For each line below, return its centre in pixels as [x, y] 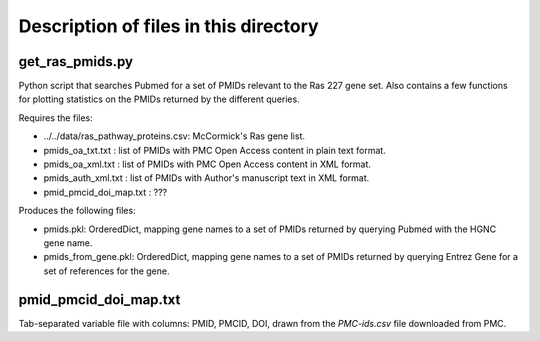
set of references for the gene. [106, 271]
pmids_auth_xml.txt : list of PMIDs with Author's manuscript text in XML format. [206, 178]
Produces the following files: [77, 211]
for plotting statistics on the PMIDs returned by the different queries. [159, 99]
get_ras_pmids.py [76, 61]
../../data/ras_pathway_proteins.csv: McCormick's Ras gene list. [174, 136]
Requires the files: [56, 117]
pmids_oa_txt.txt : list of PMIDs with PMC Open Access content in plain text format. [215, 150]
